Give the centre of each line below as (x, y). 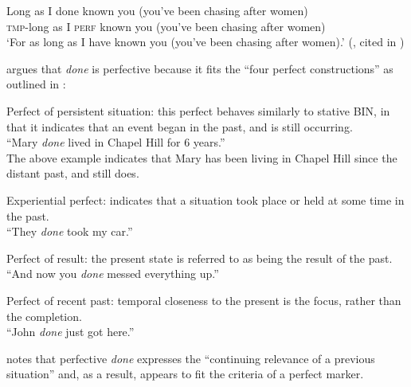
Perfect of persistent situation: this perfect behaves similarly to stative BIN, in (198, 110)
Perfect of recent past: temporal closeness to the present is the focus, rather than (204, 300)
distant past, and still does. (73, 173)
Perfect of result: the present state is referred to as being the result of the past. (200, 258)
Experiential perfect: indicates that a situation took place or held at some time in (205, 199)
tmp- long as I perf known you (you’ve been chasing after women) (166, 26)
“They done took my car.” (70, 231)
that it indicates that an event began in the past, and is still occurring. (180, 126)
